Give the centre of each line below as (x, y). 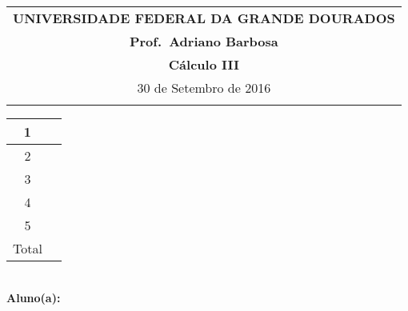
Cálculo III (204, 64)
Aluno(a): (34, 297)
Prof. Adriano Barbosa (204, 41)
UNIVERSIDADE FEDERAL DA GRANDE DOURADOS (204, 18)
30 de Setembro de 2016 (204, 88)
